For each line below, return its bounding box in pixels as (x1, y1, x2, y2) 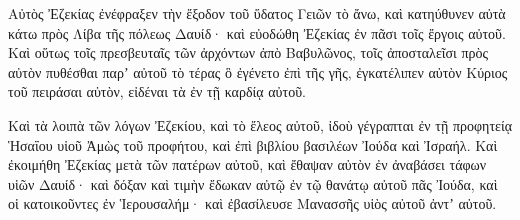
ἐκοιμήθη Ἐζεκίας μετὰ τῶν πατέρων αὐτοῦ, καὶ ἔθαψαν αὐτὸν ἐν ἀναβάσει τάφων (8, 154, 487, 175)
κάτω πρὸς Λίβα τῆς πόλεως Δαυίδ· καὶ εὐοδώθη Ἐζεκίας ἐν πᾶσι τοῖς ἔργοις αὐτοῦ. (8, 22, 506, 43)
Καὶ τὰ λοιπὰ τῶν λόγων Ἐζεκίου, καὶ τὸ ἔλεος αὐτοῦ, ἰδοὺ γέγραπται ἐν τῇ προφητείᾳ (8, 114, 513, 135)
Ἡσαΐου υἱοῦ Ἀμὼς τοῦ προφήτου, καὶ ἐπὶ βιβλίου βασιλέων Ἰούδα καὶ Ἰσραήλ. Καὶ (8, 134, 498, 155)
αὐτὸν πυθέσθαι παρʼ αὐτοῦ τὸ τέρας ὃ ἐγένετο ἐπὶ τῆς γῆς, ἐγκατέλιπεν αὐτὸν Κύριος (8, 61, 508, 82)
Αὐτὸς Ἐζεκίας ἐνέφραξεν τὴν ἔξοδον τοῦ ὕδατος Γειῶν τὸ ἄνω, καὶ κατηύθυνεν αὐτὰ (8, 3, 506, 23)
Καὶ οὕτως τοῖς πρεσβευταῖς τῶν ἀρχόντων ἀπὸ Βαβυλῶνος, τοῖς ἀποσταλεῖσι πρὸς (8, 42, 489, 63)
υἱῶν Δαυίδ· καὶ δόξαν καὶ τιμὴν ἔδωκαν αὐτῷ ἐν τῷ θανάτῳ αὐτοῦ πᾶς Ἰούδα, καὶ (8, 173, 498, 194)
